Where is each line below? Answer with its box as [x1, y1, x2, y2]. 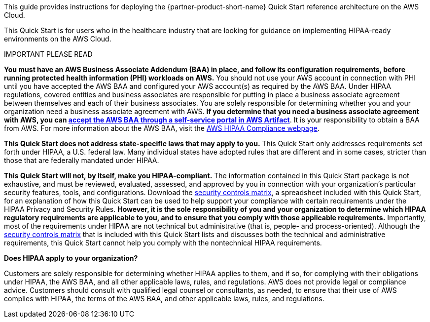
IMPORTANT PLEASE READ [4, 50, 93, 58]
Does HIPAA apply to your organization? [4, 254, 138, 262]
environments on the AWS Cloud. [4, 35, 111, 43]
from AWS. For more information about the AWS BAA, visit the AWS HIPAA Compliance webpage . [4, 124, 320, 132]
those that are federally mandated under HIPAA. [4, 156, 159, 164]
